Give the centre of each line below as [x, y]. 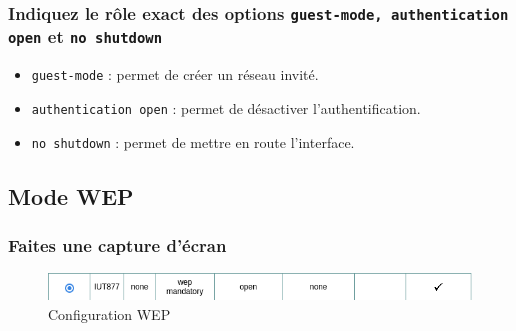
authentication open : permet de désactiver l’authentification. [226, 107]
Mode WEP [71, 195]
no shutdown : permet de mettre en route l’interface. [193, 141]
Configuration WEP [109, 313]
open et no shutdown [85, 36]
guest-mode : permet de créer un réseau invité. [175, 74]
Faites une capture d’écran [117, 244]
